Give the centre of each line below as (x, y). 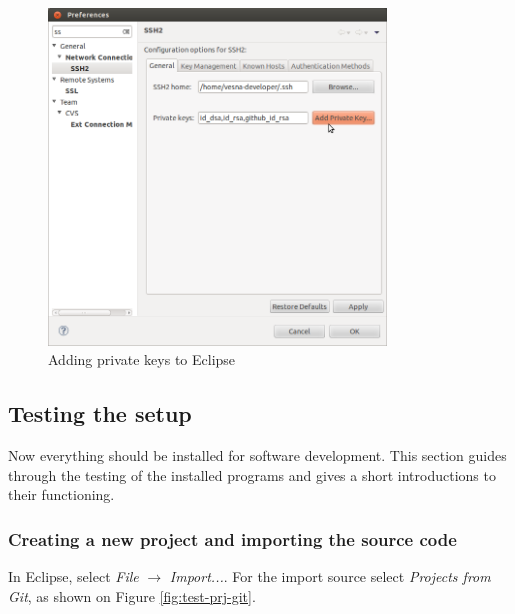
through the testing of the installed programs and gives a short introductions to (252, 474)
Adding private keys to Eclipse (142, 359)
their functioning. (61, 494)
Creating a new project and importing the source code (232, 538)
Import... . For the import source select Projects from (330, 576)
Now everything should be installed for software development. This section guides (257, 455)
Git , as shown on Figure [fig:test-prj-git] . (132, 595)
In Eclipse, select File (73, 576)
